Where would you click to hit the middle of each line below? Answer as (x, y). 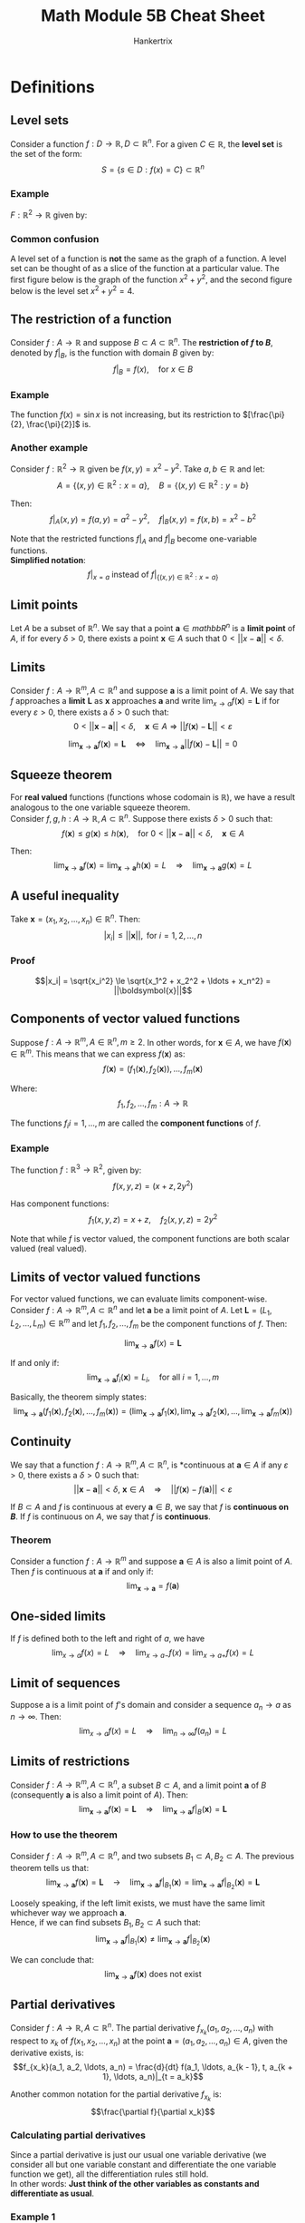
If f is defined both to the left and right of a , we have (108, 1638)
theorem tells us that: (50, 1867)
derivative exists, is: (47, 2052)
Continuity (41, 1442)
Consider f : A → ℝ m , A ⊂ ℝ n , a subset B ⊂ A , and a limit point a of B (138, 1784)
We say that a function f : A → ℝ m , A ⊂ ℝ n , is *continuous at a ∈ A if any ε (149, 1464)
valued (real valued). (48, 1249)
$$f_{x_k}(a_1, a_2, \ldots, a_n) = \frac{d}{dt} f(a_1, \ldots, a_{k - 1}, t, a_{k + (153, 2067)
